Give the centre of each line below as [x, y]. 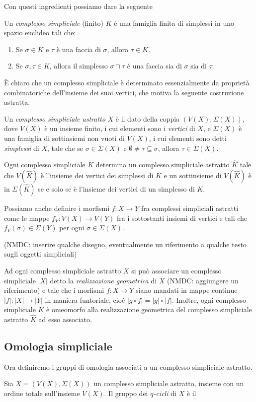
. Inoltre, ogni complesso [209, 300]
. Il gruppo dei [126, 393]
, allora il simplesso [79, 66]
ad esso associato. [65, 319]
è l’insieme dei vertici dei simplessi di [97, 175]
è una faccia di [79, 49]
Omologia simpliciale [58, 346]
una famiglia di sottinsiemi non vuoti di [64, 138]
